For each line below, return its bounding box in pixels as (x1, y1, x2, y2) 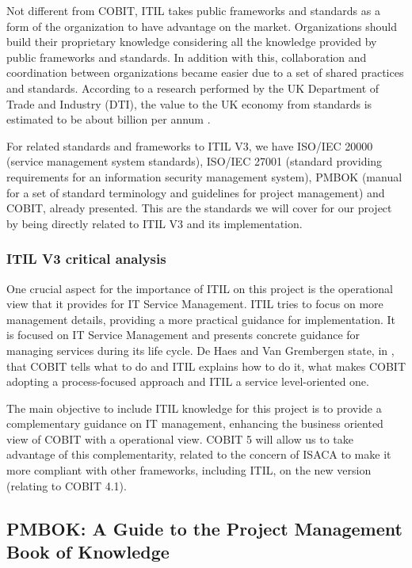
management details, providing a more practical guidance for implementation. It (6, 311, 396, 327)
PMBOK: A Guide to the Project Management (6, 516, 402, 540)
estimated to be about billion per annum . (6, 111, 211, 128)
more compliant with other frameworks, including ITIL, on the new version (6, 462, 372, 478)
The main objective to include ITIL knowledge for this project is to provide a (6, 399, 382, 416)
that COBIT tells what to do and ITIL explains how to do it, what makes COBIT (6, 357, 406, 374)
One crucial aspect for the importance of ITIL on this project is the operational (6, 280, 393, 296)
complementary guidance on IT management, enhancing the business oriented (6, 415, 383, 432)
